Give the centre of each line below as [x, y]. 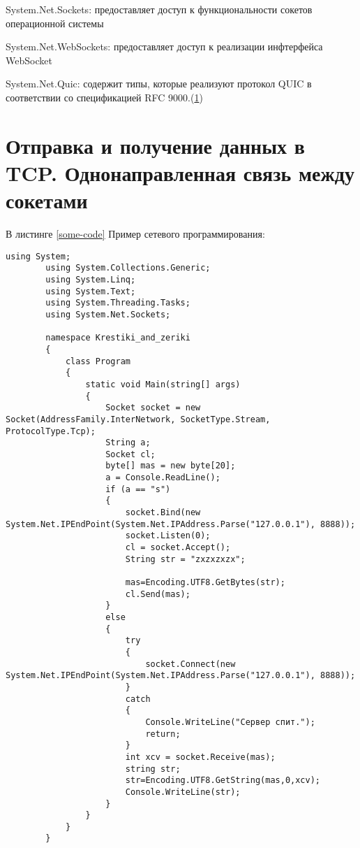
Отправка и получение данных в [155, 145]
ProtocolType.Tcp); [51, 431]
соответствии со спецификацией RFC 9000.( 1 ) [104, 97]
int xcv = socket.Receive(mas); [200, 757]
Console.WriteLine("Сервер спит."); [230, 722]
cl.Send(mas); [158, 594]
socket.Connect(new [190, 664]
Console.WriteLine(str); [183, 792]
